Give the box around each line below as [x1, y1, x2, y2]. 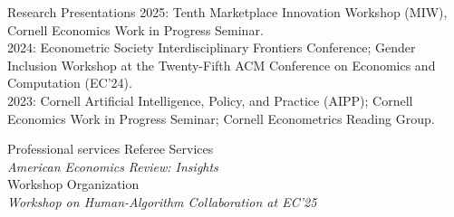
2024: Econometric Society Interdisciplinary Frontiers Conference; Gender [7, 38, 416, 57]
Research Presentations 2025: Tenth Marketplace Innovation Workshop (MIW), [7, 3, 448, 21]
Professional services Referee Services [7, 139, 214, 158]
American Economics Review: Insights [7, 156, 218, 175]
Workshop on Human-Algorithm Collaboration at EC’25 [7, 192, 317, 211]
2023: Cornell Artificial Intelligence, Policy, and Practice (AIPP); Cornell [7, 90, 413, 109]
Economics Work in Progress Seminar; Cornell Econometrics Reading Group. [7, 108, 435, 127]
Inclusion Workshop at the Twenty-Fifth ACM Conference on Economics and [7, 55, 436, 74]
